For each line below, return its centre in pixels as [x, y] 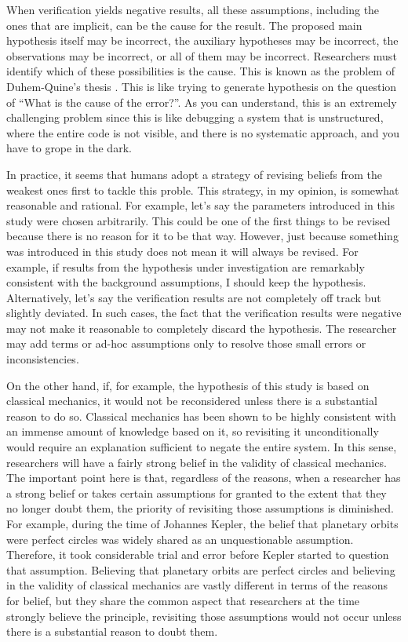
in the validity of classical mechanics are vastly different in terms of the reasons [197, 585]
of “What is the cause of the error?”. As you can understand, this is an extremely [202, 102]
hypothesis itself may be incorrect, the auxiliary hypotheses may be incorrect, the [202, 40]
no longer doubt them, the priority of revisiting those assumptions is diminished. [200, 508]
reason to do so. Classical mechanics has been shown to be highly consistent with [201, 416]
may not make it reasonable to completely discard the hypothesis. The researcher [202, 328]
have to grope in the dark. [69, 148]
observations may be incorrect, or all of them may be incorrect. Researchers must [202, 55]
